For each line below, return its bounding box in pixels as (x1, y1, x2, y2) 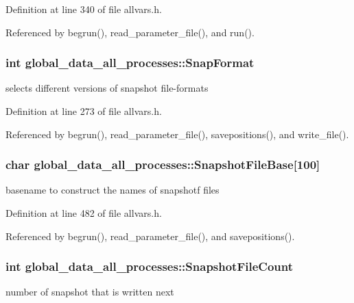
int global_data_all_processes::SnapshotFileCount (5, 258, 294, 275)
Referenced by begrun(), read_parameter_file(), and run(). (5, 25, 255, 39)
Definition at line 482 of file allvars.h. (5, 206, 162, 220)
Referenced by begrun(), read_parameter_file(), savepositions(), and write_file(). (5, 127, 349, 141)
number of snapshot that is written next (5, 285, 174, 299)
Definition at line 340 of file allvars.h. (5, 2, 162, 16)
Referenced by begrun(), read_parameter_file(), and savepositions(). (5, 228, 295, 243)
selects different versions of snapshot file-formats (5, 81, 209, 95)
